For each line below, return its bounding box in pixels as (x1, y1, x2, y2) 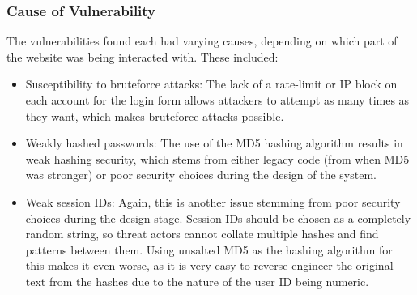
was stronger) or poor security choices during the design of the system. (25, 166, 377, 183)
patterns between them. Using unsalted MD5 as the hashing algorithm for (25, 241, 393, 258)
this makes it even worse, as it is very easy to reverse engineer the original (25, 257, 394, 274)
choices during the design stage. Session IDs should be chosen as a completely (25, 209, 411, 226)
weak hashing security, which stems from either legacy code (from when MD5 (25, 150, 410, 167)
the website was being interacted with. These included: (6, 48, 279, 65)
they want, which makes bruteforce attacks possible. (25, 107, 284, 124)
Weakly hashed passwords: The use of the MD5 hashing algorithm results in (25, 135, 403, 152)
